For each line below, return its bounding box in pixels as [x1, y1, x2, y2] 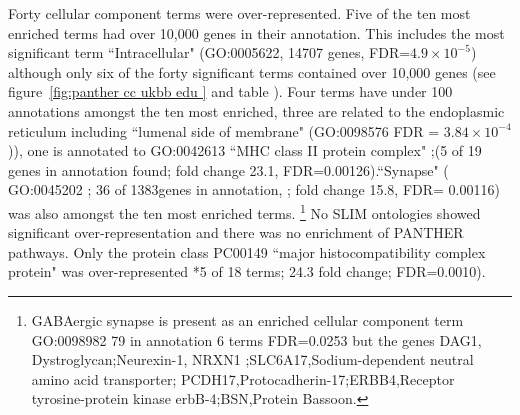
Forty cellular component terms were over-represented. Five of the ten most [8, 3, 471, 23]
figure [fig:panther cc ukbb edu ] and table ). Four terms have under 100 [8, 81, 453, 102]
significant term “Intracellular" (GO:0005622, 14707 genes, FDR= [8, 42, 411, 63]
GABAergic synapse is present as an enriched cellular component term [31, 309, 464, 330]
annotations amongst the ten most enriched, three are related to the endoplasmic [8, 100, 505, 121]
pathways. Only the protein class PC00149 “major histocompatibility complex [8, 241, 486, 262]
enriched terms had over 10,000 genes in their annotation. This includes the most [8, 22, 505, 43]
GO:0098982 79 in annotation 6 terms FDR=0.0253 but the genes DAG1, [31, 329, 482, 350]
